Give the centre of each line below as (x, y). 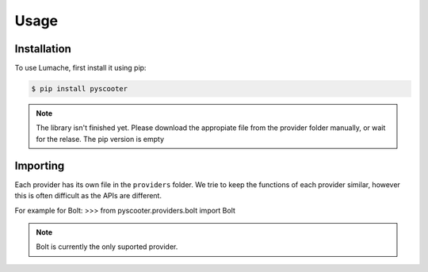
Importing (40, 165)
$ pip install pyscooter (80, 89)
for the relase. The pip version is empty (100, 139)
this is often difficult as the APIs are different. (88, 196)
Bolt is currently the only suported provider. (107, 247)
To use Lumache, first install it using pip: (80, 68)
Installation (43, 49)
